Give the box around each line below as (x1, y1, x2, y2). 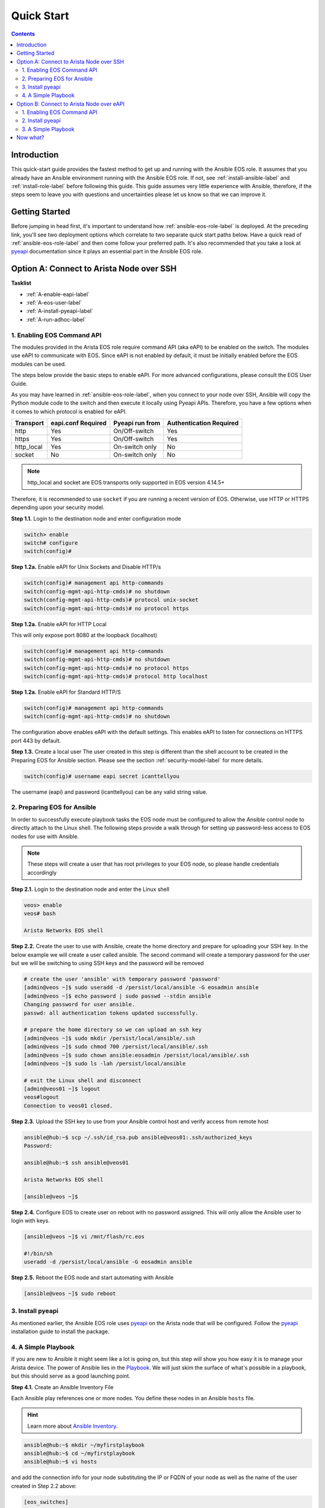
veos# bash (23, 910, 56, 917)
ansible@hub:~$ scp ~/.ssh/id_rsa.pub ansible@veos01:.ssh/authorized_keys (23, 1134, 253, 1141)
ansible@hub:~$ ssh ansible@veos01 (23, 1159, 129, 1166)
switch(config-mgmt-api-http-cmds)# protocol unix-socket (23, 597, 199, 603)
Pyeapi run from (113, 419, 161, 428)
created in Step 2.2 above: (11, 1482, 77, 1489)
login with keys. (11, 1217, 51, 1224)
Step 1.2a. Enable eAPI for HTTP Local (11, 620, 107, 627)
